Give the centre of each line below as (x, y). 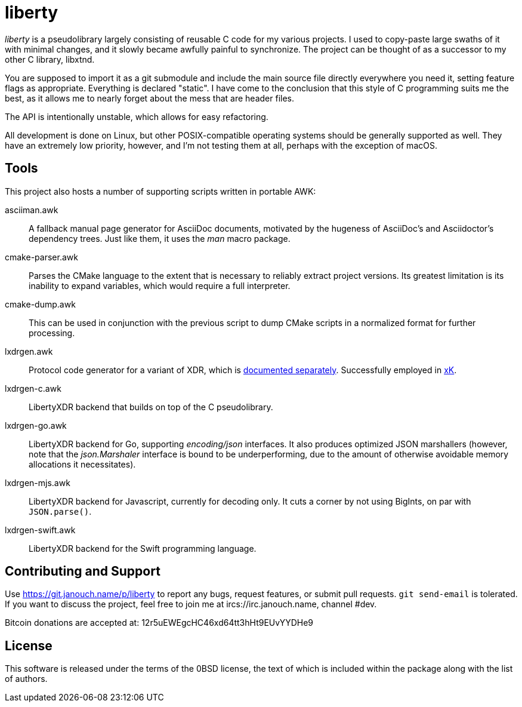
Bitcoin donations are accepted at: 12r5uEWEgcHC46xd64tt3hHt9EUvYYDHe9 (159, 623)
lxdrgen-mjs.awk (38, 482)
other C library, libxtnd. (50, 59)
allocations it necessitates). (82, 464)
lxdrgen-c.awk (33, 388)
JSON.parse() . (60, 511)
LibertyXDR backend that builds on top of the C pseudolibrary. (151, 407)
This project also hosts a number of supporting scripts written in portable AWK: (160, 191)
